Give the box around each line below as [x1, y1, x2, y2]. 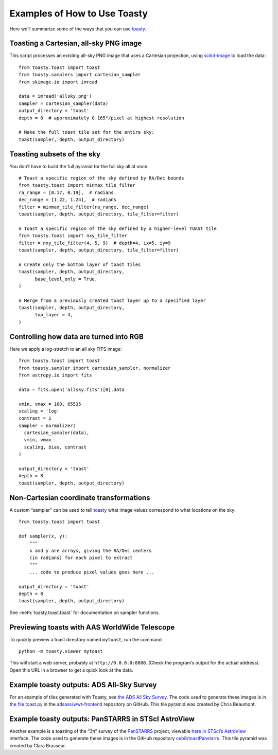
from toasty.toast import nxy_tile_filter [19, 233, 128, 239]
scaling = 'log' [19, 408, 60, 414]
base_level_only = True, [34, 276, 98, 282]
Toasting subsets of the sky [9, 150, 100, 158]
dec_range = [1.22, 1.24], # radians [19, 197, 117, 203]
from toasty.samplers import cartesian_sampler [19, 72, 141, 78]
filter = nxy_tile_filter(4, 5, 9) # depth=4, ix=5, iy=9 [19, 240, 171, 246]
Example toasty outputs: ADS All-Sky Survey [9, 680, 157, 689]
